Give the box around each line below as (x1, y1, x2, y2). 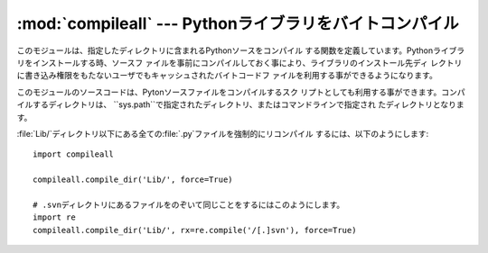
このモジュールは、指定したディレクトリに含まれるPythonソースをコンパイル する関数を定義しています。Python (16, 45, 434, 56)
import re (33, 212, 76, 222)
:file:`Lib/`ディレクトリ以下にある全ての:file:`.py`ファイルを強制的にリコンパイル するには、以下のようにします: (16, 128, 429, 139)
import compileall (33, 149, 115, 159)
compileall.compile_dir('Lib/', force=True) (33, 175, 234, 185)
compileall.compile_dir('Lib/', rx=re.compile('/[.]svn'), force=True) (33, 225, 357, 235)
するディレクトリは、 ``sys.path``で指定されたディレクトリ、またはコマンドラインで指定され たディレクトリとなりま (32, 99, 465, 110)
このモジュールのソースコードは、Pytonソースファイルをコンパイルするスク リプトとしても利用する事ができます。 (16, 86, 442, 97)
